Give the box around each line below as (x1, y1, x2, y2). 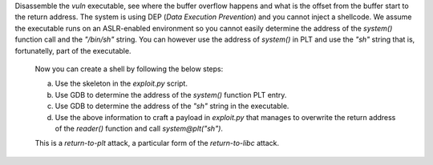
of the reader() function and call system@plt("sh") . (55, 123, 224, 133)
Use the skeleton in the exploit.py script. (55, 78, 188, 88)
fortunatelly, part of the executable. (14, 46, 132, 55)
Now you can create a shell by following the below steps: (34, 64, 224, 74)
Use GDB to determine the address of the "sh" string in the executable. (55, 101, 289, 111)
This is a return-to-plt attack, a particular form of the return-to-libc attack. (34, 139, 280, 148)
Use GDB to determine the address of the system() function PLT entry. (55, 90, 287, 99)
